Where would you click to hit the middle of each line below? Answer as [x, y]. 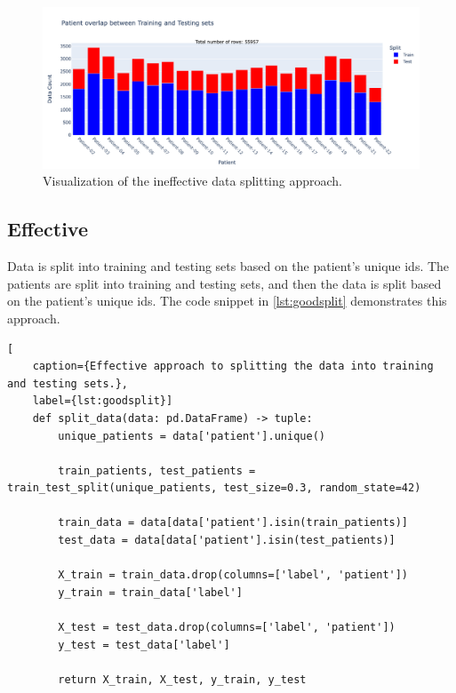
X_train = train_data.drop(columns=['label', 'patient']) [233, 575]
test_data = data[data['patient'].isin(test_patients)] [227, 541]
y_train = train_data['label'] [150, 592]
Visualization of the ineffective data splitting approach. [192, 181]
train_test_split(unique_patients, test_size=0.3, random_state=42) [214, 488]
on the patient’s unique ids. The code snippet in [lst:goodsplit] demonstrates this [227, 301]
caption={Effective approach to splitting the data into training [233, 366]
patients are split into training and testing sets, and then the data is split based [224, 283]
